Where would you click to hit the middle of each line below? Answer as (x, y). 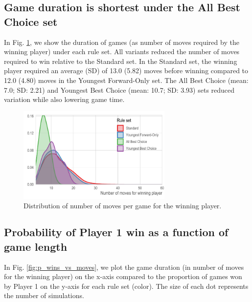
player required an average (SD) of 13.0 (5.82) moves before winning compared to (126, 70)
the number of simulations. (44, 295)
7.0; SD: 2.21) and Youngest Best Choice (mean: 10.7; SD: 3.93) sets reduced (119, 90)
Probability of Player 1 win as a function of (116, 232)
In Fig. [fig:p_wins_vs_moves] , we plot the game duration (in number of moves (124, 267)
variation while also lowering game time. (64, 99)
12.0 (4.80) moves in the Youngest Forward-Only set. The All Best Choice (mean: (126, 80)
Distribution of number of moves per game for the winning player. (123, 206)
